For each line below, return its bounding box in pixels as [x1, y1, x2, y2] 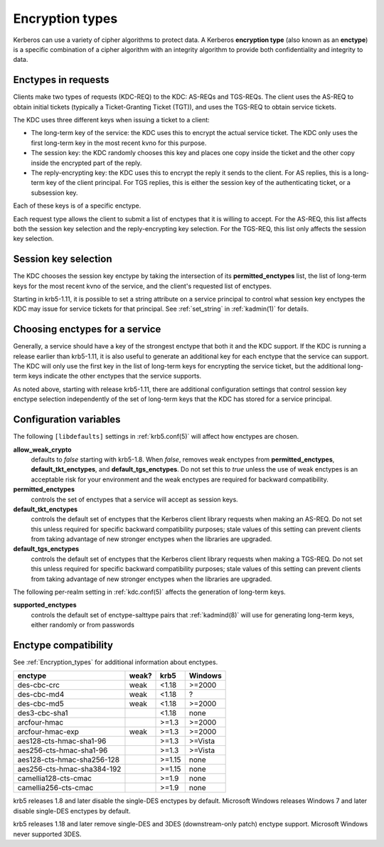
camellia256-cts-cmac [17, 783, 94, 793]
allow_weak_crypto [13, 445, 72, 454]
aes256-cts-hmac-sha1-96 [17, 745, 108, 755]
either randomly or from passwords [31, 621, 135, 629]
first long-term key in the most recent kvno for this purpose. [31, 139, 207, 147]
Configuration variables [13, 413, 121, 426]
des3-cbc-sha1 [17, 708, 68, 718]
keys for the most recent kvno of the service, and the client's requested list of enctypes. [13, 282, 272, 290]
